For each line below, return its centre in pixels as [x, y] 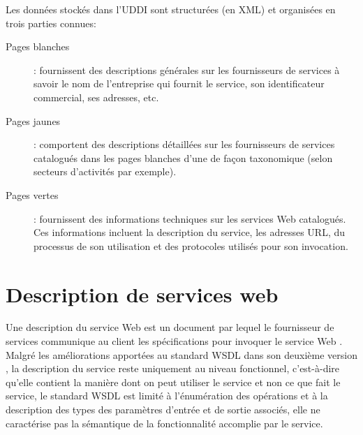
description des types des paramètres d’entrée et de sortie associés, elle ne [163, 409]
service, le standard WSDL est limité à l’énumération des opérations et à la [167, 396]
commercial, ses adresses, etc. [96, 97]
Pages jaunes [33, 120]
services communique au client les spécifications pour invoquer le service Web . [174, 341]
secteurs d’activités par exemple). [105, 171]
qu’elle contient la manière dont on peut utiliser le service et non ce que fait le [173, 382]
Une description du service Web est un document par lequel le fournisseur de [170, 327]
